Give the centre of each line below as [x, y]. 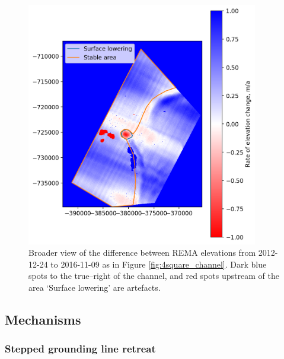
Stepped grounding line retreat [80, 349]
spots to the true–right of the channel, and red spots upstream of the [154, 276]
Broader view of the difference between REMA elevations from [142, 252]
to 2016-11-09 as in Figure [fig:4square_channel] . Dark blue [159, 264]
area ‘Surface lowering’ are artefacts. [95, 287]
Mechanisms [43, 320]
